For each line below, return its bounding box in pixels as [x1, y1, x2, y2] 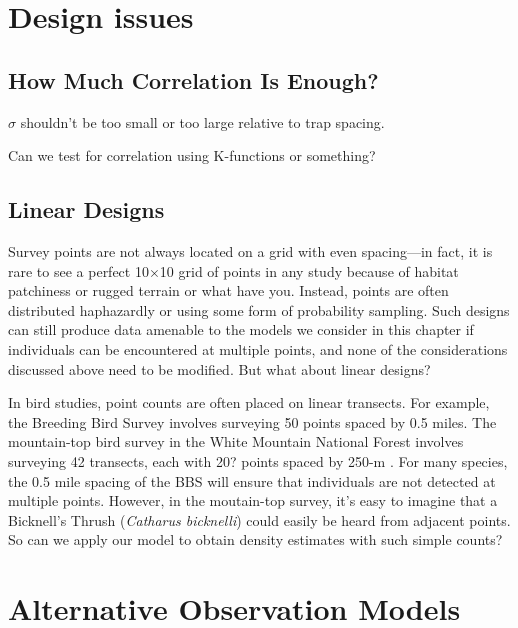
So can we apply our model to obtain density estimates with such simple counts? [8, 529, 503, 550]
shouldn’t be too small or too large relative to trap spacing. [20, 111, 385, 132]
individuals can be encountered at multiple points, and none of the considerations [8, 338, 508, 359]
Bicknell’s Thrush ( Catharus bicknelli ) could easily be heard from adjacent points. [8, 509, 511, 530]
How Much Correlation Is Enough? [8, 64, 379, 95]
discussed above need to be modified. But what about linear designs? [8, 358, 431, 379]
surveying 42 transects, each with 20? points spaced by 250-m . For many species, [8, 450, 508, 471]
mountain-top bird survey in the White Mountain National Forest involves [8, 431, 464, 452]
